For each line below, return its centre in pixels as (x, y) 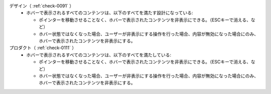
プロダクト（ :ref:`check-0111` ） (43, 48)
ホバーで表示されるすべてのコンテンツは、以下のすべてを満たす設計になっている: (110, 13)
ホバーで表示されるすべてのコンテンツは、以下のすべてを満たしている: (99, 54)
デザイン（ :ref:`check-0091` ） (42, 6)
